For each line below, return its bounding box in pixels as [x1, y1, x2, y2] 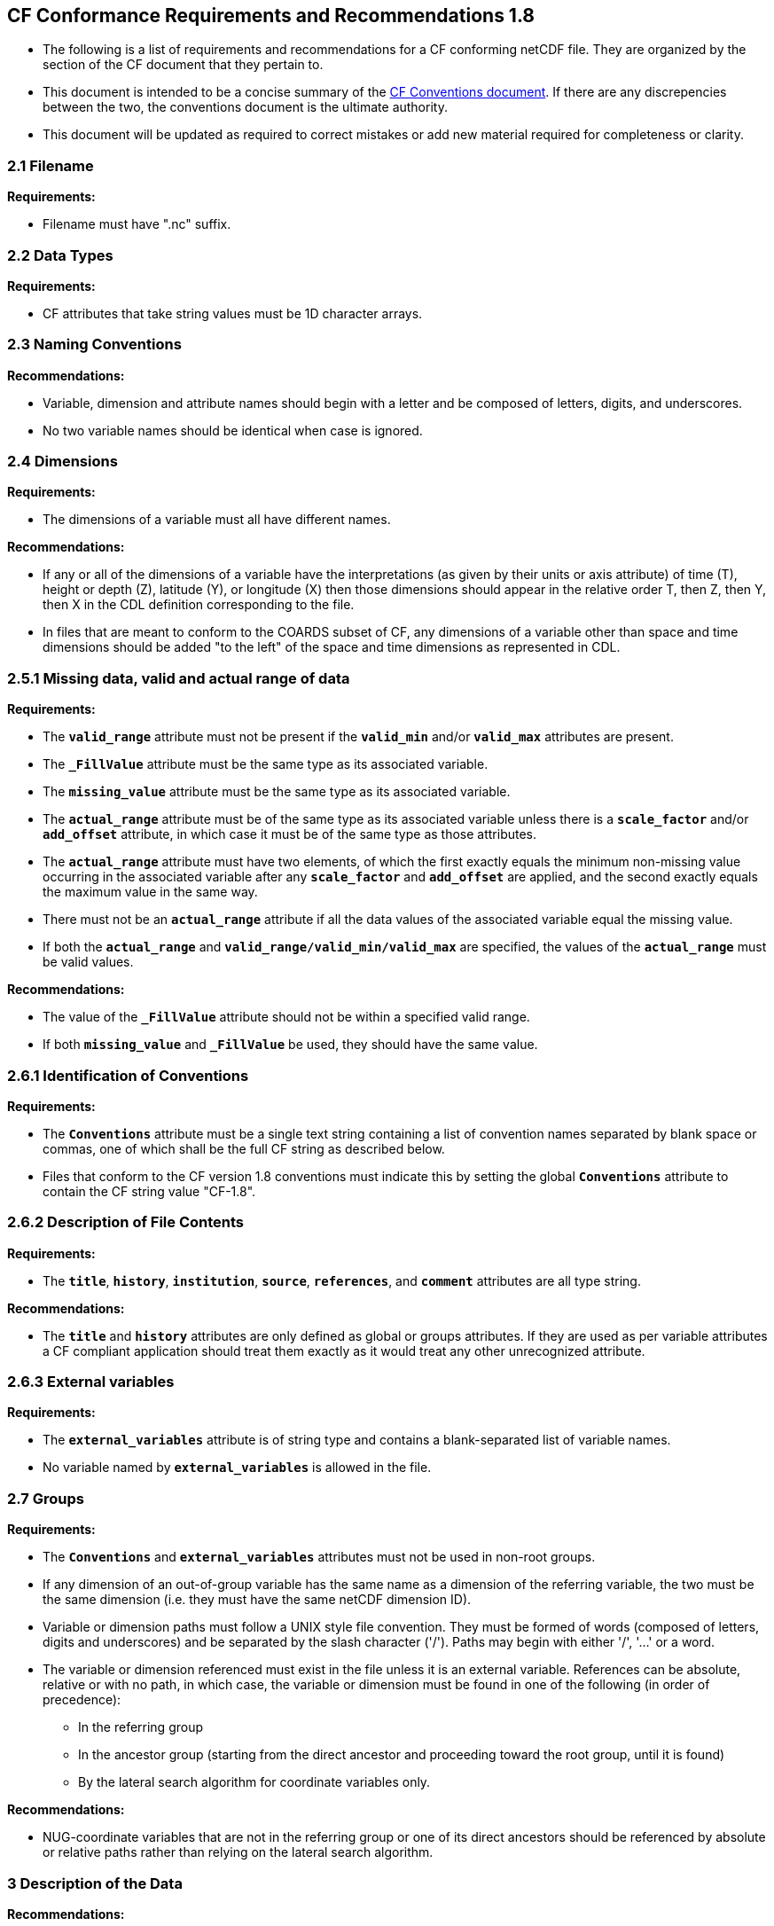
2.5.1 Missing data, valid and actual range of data [7, 669, 350, 687]
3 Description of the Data [7, 1874, 183, 1892]
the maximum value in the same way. [43, 884, 258, 900]
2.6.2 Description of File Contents [7, 1213, 245, 1232]
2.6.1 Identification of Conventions [7, 1066, 249, 1084]
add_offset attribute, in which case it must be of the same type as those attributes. [43, 826, 537, 842]
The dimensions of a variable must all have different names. [43, 512, 391, 528]
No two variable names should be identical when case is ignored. [43, 422, 423, 438]
